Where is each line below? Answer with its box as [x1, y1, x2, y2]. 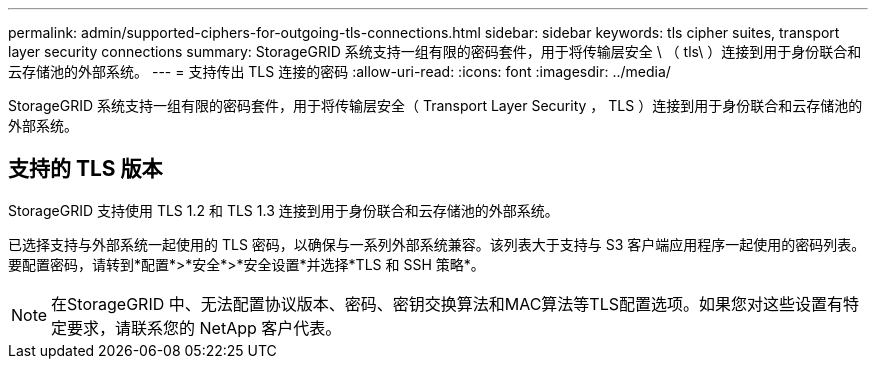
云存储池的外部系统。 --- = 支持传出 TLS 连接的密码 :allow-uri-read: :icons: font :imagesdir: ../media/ [8, 63, 671, 80]
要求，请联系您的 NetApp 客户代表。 [67, 317, 342, 338]
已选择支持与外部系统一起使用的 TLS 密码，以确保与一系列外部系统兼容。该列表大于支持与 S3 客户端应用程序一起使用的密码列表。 [8, 235, 866, 253]
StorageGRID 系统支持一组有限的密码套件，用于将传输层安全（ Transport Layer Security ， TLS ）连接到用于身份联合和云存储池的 [8, 97, 863, 114]
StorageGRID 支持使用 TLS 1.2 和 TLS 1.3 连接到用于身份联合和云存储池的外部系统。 [8, 201, 559, 219]
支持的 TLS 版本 [8, 156, 163, 182]
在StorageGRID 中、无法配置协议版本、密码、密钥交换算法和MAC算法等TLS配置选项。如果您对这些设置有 [51, 293, 844, 314]
